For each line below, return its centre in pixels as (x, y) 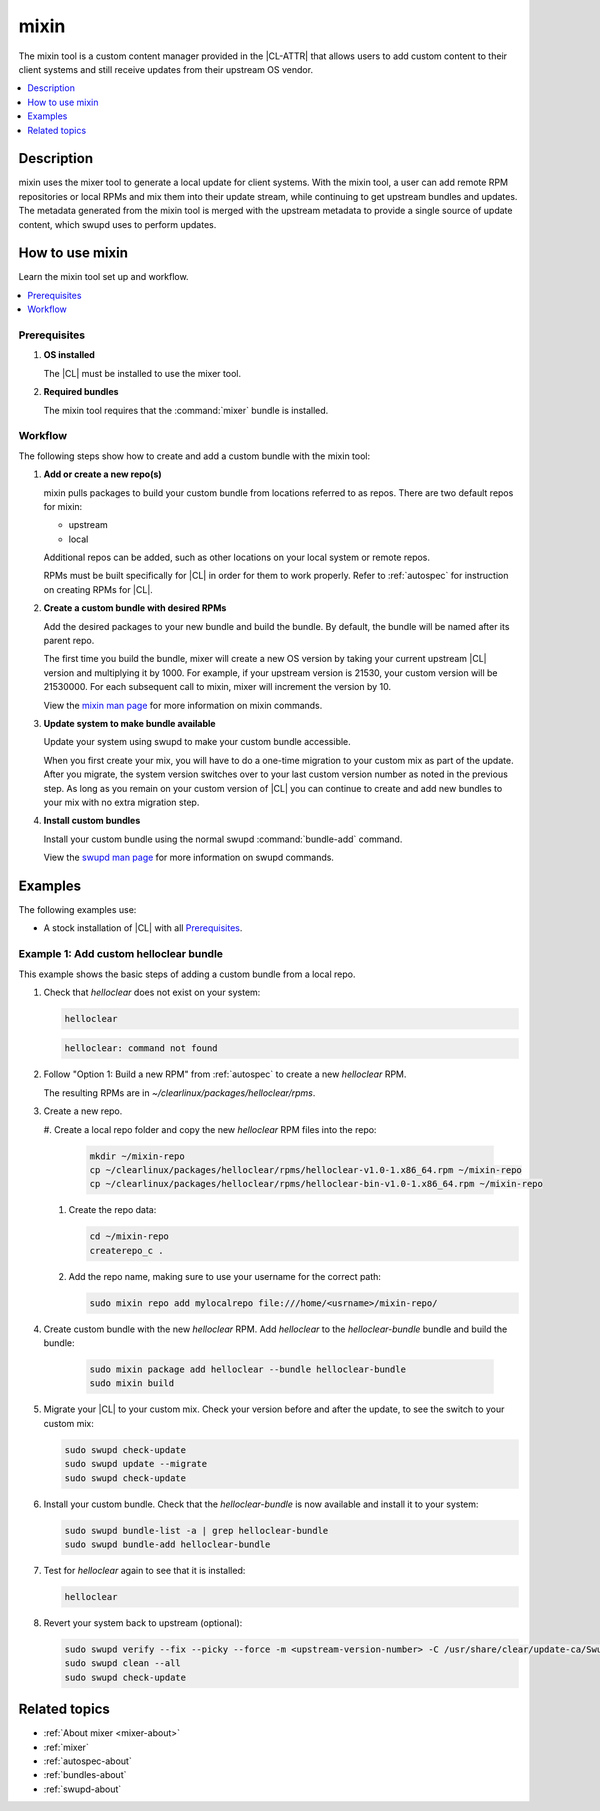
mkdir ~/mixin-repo (137, 1156)
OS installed (69, 355)
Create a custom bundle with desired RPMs (135, 608)
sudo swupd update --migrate (136, 1464)
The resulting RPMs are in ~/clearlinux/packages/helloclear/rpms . (179, 1092)
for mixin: (63, 506)
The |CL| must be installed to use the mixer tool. (142, 373)
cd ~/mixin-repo (129, 1236)
